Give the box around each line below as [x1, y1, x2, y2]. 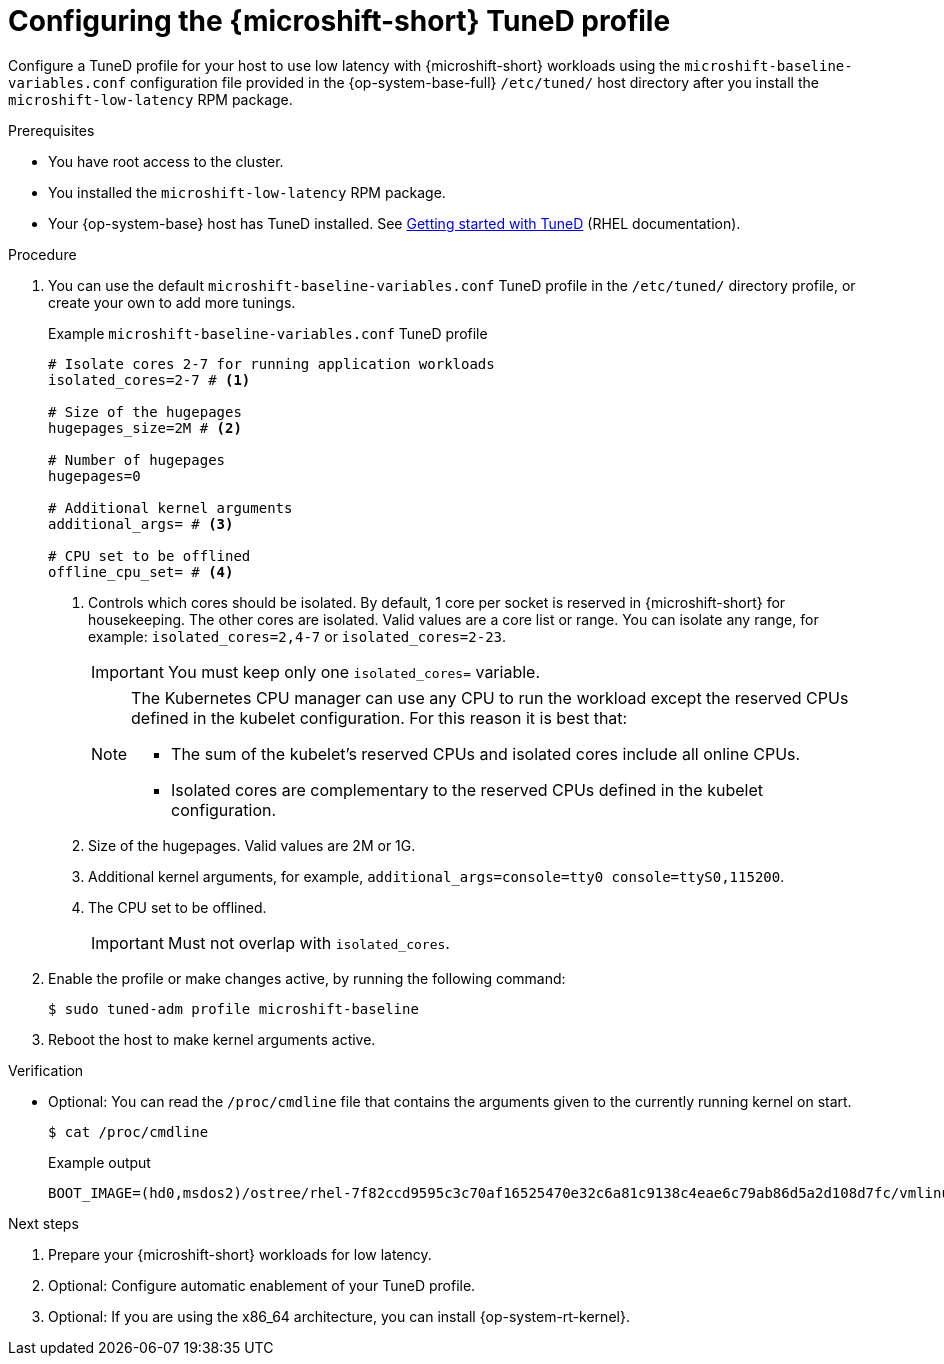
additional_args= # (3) [48, 515, 234, 532]
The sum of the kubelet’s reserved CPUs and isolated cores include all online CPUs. [171, 743, 801, 764]
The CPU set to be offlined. [88, 898, 267, 916]
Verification [8, 1061, 84, 1079]
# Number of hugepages [48, 451, 226, 468]
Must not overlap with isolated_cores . [167, 932, 450, 953]
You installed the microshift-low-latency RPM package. [48, 183, 446, 201]
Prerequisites [8, 121, 95, 139]
